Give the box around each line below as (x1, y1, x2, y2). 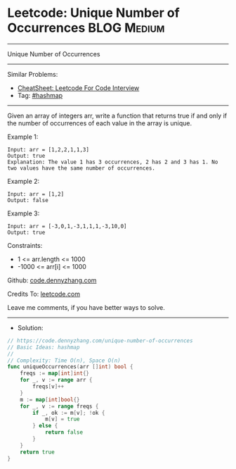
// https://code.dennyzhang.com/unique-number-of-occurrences (7, 337, 193, 344)
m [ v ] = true (44, 415, 80, 423)
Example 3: (7, 209, 40, 218)
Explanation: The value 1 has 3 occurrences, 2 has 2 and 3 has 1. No (7, 158, 218, 165)
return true (20, 449, 55, 456)
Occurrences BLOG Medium (7, 20, 165, 36)
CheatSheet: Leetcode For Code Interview (17, 83, 140, 92)
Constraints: (7, 241, 43, 249)
